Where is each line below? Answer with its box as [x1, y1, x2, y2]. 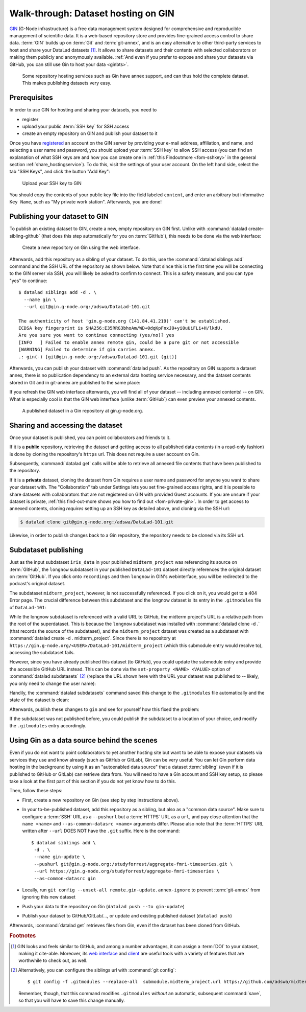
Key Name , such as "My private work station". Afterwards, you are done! [9, 199, 162, 205]
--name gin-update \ [34, 854, 85, 860]
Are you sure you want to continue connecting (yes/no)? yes [18, 332, 174, 338]
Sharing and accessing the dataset [9, 421, 122, 429]
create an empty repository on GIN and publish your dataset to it [22, 130, 158, 136]
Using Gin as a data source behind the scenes [9, 736, 158, 745]
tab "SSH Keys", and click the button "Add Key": [9, 169, 110, 175]
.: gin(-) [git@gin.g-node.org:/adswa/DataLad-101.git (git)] [18, 354, 177, 360]
